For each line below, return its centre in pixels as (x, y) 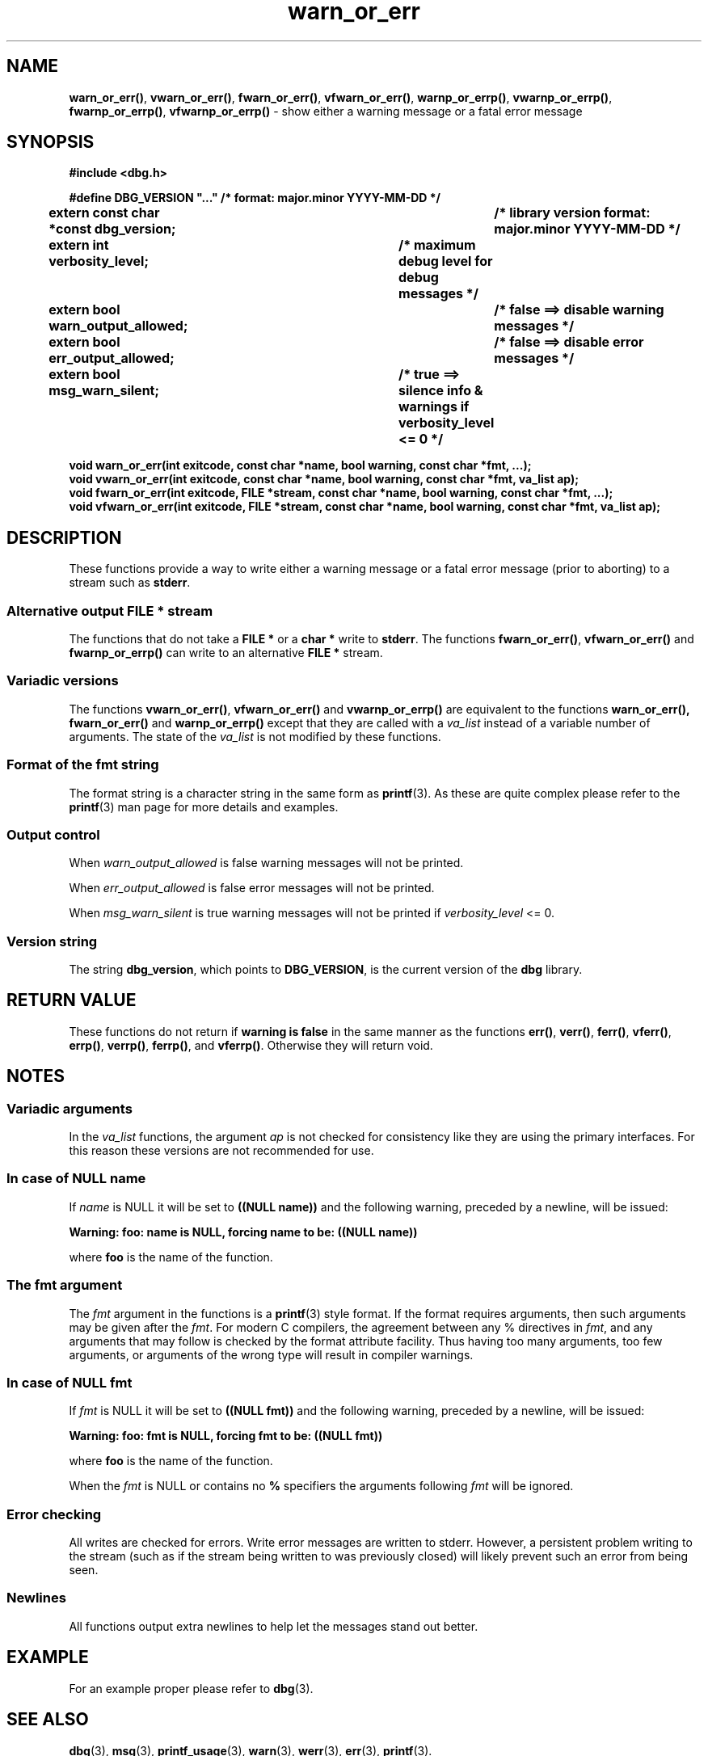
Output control (53, 834)
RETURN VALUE (72, 1000)
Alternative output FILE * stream (110, 611)
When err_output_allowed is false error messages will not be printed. (252, 888)
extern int (79, 245)
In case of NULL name (76, 1179)
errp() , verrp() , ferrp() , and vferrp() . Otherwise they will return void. (251, 1045)
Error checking (54, 1514)
